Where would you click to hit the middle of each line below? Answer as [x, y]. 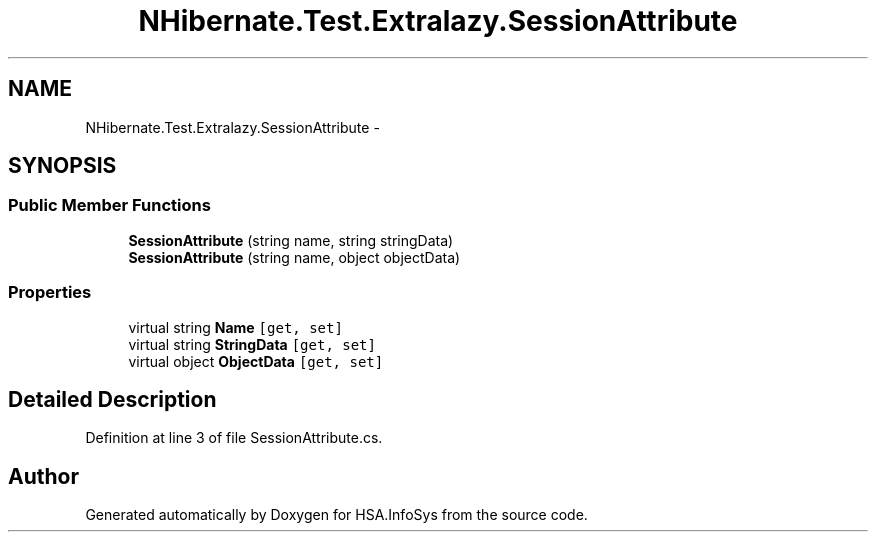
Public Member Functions [109, 205]
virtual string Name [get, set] [235, 327]
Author [43, 476]
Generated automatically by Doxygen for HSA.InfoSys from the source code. [336, 515]
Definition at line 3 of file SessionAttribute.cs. [234, 438]
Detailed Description [112, 399]
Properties [50, 292]
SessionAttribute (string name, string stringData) [291, 240]
